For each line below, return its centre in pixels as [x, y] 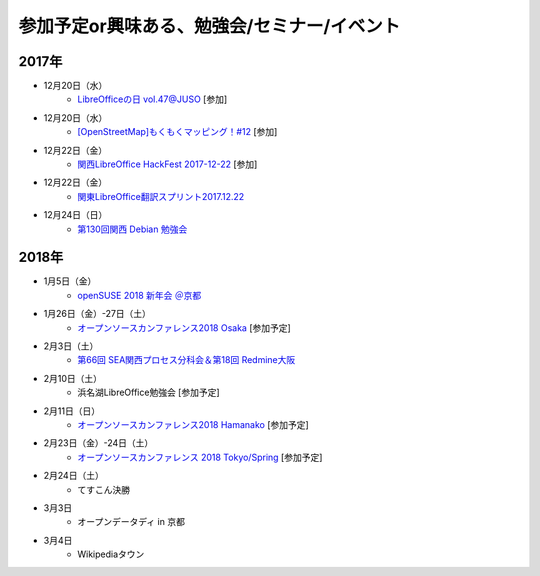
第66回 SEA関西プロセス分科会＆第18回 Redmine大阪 [186, 360]
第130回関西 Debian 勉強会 [132, 229]
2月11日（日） [71, 411]
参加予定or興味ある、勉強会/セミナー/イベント [209, 26]
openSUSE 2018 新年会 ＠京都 [139, 295]
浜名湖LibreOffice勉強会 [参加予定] [148, 392]
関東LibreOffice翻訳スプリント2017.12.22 [161, 196]
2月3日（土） [71, 346]
